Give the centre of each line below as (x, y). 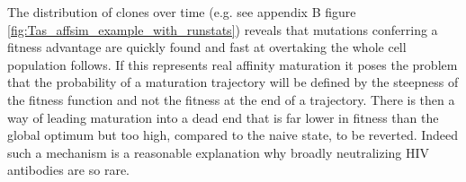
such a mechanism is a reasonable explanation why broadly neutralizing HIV (219, 152)
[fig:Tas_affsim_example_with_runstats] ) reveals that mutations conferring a (223, 29)
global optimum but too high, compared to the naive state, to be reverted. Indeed (233, 135)
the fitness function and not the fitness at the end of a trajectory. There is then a (231, 99)
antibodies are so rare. (68, 170)
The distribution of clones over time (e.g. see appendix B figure (182, 12)
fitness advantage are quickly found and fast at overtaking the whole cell (207, 47)
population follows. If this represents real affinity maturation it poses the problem (233, 64)
